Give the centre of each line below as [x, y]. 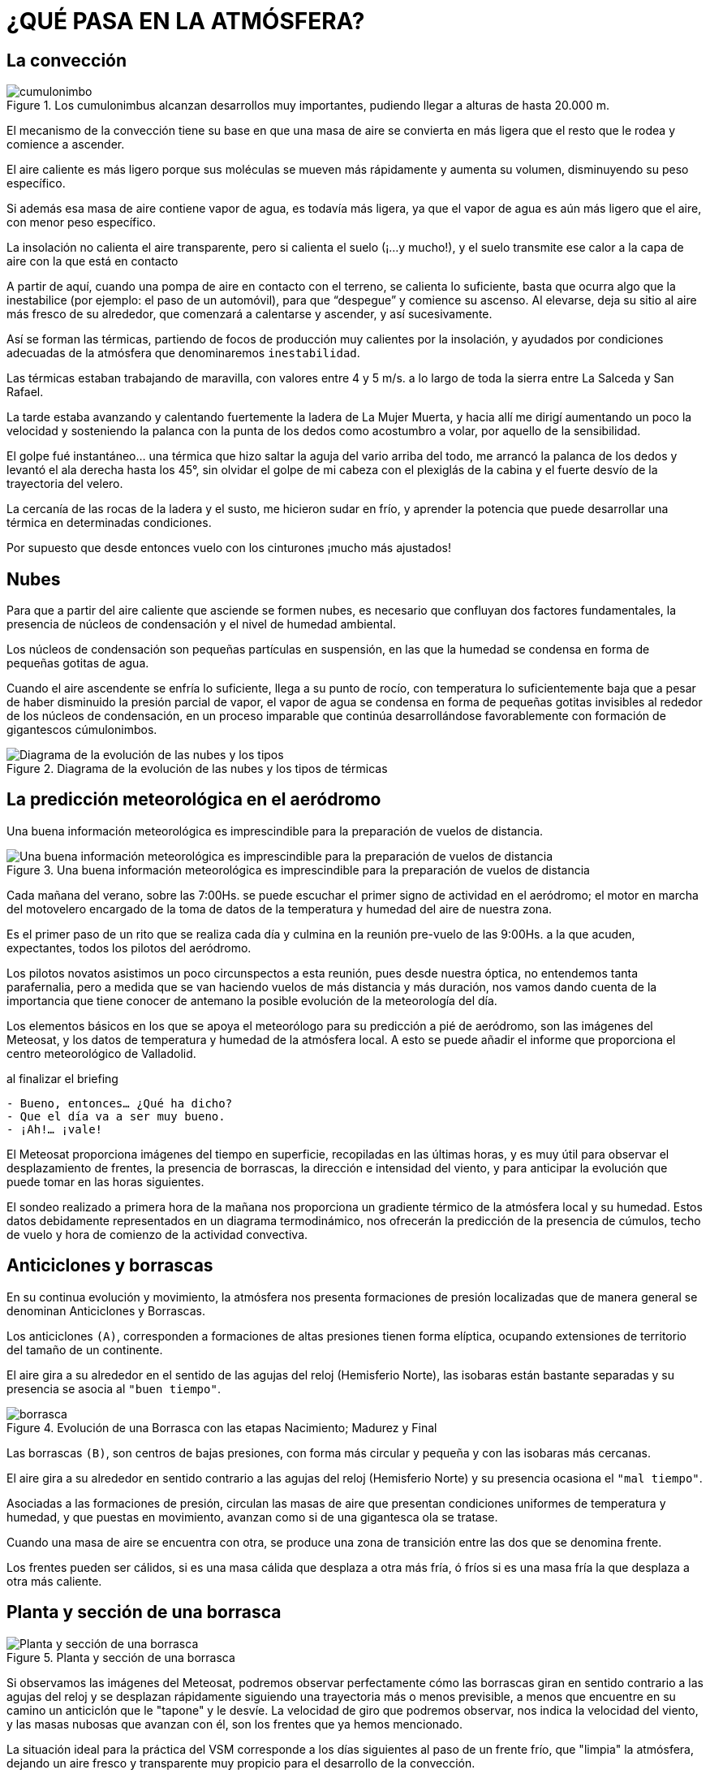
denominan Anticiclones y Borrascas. [106, 1310]
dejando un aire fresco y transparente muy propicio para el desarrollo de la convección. [241, 1763]
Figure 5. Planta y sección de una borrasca [121, 1657]
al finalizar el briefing [62, 1078]
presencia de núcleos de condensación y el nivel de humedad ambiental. [201, 624]
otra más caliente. [54, 1581]
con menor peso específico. [82, 222]
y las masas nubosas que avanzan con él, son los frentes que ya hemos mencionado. [235, 1724]
